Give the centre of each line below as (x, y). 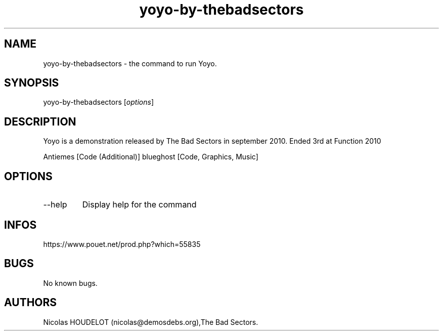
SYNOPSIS (32, 83)
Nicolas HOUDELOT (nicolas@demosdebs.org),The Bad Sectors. (151, 322)
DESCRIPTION (40, 121)
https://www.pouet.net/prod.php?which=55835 (122, 244)
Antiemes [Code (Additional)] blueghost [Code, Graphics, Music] (151, 157)
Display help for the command (139, 205)
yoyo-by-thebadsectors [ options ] (98, 102)
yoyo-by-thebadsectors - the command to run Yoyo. (130, 63)
